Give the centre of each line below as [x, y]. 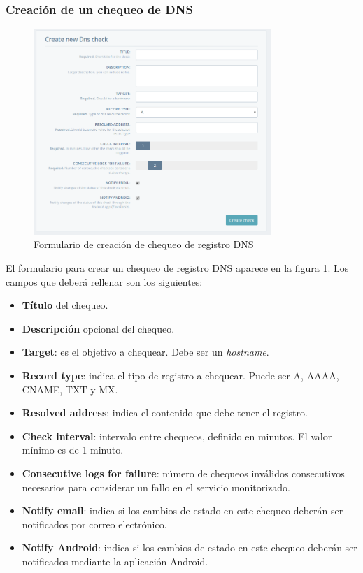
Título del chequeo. [65, 305]
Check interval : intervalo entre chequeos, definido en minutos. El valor [177, 436]
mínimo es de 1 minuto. [73, 450]
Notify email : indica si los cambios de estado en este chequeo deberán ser [183, 510]
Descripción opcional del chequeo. [98, 328]
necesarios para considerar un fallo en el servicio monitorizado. [156, 487]
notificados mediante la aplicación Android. [115, 561]
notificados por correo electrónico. [94, 524]
